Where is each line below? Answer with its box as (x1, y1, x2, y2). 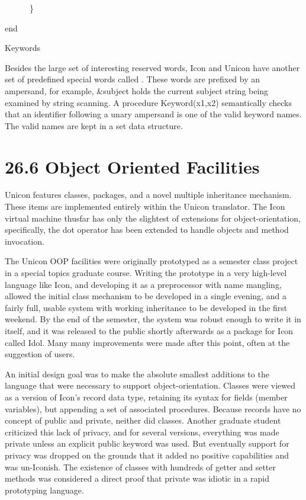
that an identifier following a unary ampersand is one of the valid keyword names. (5, 108, 302, 120)
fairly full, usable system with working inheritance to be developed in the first (5, 301, 288, 313)
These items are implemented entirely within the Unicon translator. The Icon (5, 200, 285, 213)
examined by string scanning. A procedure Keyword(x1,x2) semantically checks (5, 96, 292, 108)
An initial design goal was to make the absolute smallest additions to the (5, 367, 269, 380)
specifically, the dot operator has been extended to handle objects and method (5, 223, 289, 236)
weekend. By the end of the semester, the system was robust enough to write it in (5, 313, 301, 325)
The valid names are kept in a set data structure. (5, 119, 183, 132)
